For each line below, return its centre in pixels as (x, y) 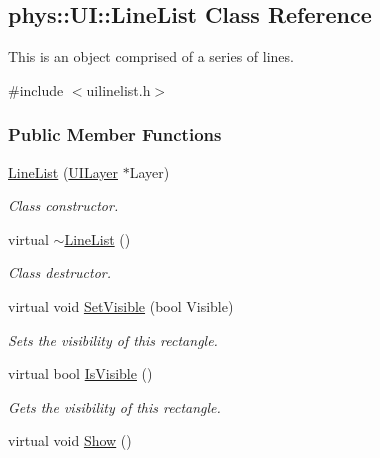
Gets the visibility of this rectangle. (114, 406)
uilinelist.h (118, 89)
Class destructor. (60, 272)
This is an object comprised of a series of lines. (151, 56)
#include (36, 89)
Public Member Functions (115, 134)
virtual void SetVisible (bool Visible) (121, 305)
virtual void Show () (70, 440)
